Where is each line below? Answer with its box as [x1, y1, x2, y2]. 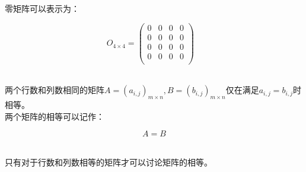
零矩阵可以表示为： [5, 2, 79, 14]
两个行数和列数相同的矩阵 [5, 84, 104, 96]
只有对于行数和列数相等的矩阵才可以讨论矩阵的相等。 [5, 155, 212, 168]
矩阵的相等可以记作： [21, 110, 104, 122]
